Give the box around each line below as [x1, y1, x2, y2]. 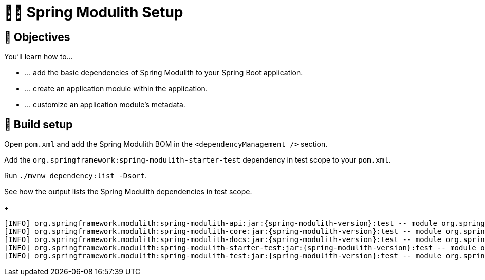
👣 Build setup [4, 117, 73, 131]
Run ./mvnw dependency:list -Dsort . [4, 171, 147, 181]
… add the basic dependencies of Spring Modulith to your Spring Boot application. [25, 68, 303, 77]
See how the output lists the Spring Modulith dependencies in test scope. [4, 187, 252, 196]
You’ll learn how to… [4, 52, 73, 62]
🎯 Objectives [4, 30, 70, 44]
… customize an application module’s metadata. [25, 100, 185, 109]
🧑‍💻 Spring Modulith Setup [4, 4, 183, 21]
